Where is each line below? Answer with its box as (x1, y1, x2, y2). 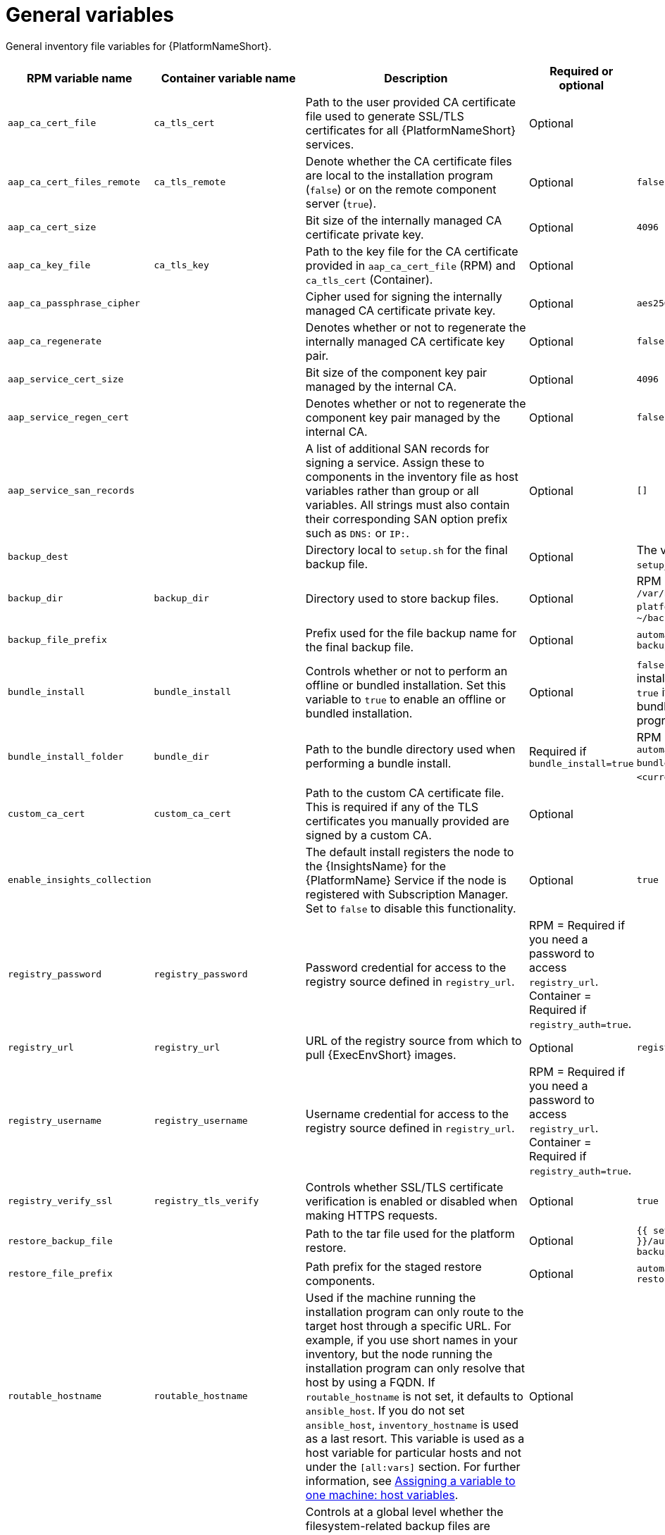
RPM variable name (26, 70, 132, 85)
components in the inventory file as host (305, 469, 518, 484)
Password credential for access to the (305, 960, 506, 975)
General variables (6, 3, 175, 27)
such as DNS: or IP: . (305, 525, 409, 540)
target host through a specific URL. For (305, 1318, 511, 1333)
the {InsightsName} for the (305, 858, 447, 873)
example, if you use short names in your (305, 1332, 518, 1347)
